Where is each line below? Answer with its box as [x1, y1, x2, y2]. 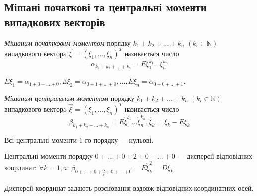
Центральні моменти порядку [4, 151, 93, 161]
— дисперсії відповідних [177, 151, 253, 161]
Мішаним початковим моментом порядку [4, 37, 131, 48]
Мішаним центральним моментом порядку [4, 93, 135, 103]
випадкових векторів [4, 14, 105, 29]
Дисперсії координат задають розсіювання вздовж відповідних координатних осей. [4, 183, 254, 193]
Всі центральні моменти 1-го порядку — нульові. [4, 134, 154, 145]
